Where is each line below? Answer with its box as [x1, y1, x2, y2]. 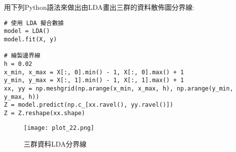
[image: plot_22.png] [24, 124, 95, 132]
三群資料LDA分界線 [24, 139, 87, 149]
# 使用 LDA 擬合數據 [4, 19, 64, 27]
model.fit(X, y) [4, 35, 57, 43]
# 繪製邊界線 [4, 52, 40, 60]
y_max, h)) [4, 93, 39, 100]
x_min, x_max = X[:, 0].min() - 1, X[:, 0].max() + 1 [4, 68, 184, 76]
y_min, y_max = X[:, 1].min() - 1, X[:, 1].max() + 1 [4, 77, 184, 84]
